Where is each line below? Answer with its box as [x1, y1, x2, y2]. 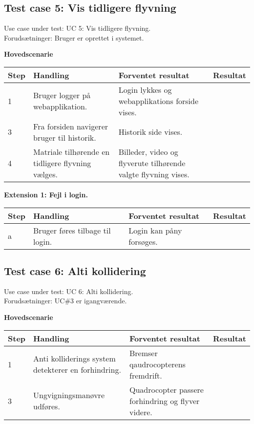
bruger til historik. [33, 131, 96, 143]
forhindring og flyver [129, 395, 200, 406]
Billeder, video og [118, 146, 178, 157]
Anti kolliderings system [33, 353, 116, 364]
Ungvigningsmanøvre [33, 389, 105, 401]
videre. [129, 406, 152, 418]
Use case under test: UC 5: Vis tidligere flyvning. [4, 23, 151, 33]
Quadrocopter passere [129, 383, 204, 395]
